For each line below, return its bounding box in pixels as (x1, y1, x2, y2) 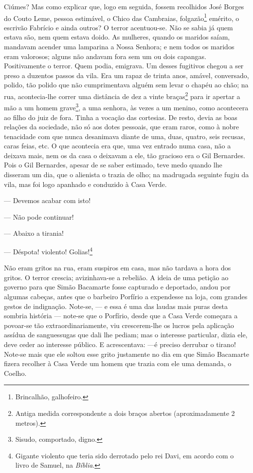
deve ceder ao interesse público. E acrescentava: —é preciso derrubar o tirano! (4, 339, 236, 350)
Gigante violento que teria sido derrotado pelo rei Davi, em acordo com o (15, 450, 234, 460)
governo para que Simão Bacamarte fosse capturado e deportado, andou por (4, 282, 231, 292)
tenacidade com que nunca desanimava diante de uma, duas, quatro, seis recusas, (4, 131, 245, 141)
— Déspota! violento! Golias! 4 (4, 245, 93, 256)
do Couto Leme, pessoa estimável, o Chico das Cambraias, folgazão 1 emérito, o (4, 11, 239, 23)
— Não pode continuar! (4, 211, 74, 222)
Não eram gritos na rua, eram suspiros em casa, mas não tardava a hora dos (4, 263, 231, 273)
